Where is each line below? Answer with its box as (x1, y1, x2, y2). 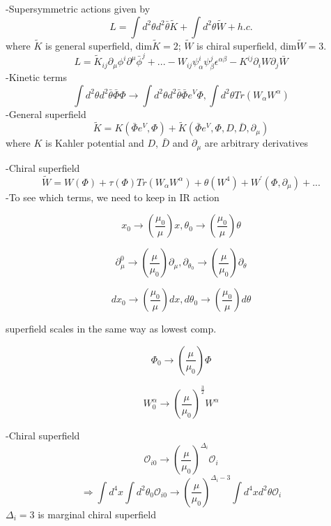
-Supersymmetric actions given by (6, 1, 151, 15)
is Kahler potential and (45, 136, 144, 150)
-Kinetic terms (6, 69, 67, 84)
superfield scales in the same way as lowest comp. (6, 321, 217, 336)
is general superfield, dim (45, 38, 153, 52)
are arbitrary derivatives (204, 136, 308, 150)
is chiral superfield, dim (197, 38, 297, 52)
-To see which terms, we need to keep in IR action (6, 189, 220, 204)
